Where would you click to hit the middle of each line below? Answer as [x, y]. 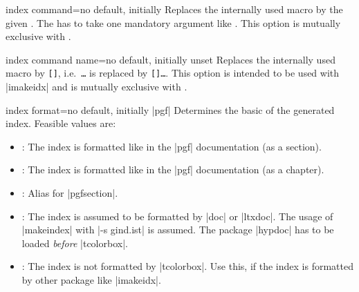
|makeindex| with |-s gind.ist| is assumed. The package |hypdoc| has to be [178, 230]
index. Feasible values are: [61, 123]
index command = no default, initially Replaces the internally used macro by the [174, 9]
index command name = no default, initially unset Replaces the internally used [171, 59]
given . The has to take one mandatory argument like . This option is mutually [173, 22]
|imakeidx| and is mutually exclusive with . [96, 87]
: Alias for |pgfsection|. [70, 193]
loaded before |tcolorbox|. [75, 243]
